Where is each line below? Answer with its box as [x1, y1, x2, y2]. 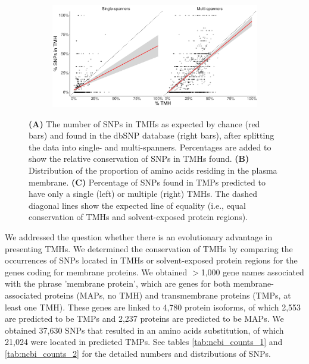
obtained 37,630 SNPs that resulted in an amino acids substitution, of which [5, 324, 284, 336]
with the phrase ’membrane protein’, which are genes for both [5, 277, 231, 290]
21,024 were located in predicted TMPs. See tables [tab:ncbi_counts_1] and [5, 335, 283, 348]
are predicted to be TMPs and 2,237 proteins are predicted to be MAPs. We [5, 312, 284, 325]
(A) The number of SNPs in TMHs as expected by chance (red [29, 117, 260, 130]
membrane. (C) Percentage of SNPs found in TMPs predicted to [29, 175, 266, 188]
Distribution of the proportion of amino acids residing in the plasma [29, 164, 277, 176]
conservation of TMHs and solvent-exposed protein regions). [29, 211, 248, 223]
